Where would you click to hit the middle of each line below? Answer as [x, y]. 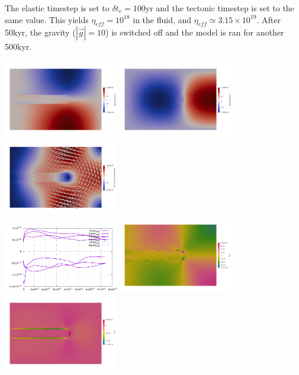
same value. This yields [47, 19]
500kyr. [18, 47]
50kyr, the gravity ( [40, 32]
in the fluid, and [162, 19]
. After [269, 19]
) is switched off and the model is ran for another [195, 32]
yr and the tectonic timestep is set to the [220, 8]
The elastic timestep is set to [57, 8]
